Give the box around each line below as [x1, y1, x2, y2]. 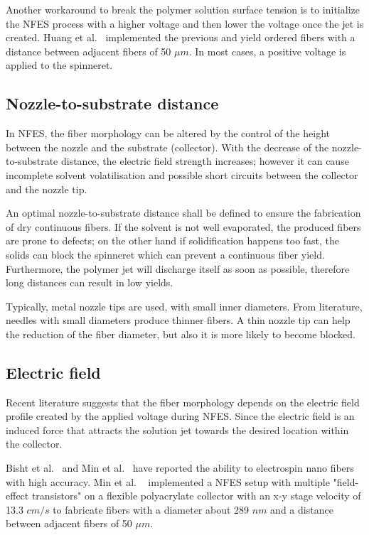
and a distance [270, 502, 333, 517]
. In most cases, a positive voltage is [188, 43, 346, 58]
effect [6, 488, 29, 503]
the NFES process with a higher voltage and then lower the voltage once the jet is [6, 16, 364, 31]
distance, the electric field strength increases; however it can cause [60, 153, 349, 168]
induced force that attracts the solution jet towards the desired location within [6, 422, 349, 437]
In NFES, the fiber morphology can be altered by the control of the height [6, 126, 330, 141]
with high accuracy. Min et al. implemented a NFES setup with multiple [6, 474, 330, 489]
